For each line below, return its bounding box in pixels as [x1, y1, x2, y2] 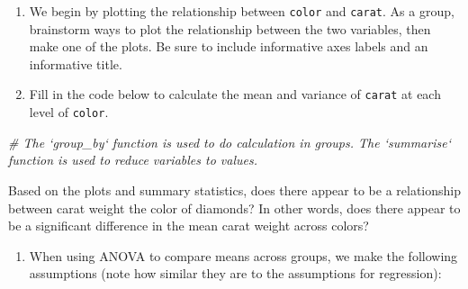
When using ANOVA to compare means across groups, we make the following [29, 246, 458, 265]
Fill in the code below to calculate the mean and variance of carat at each [29, 85, 441, 104]
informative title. [29, 54, 122, 73]
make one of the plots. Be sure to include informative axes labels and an [29, 37, 428, 56]
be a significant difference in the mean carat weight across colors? [8, 216, 369, 235]
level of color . [29, 103, 109, 122]
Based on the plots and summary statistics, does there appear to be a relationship [8, 180, 462, 199]
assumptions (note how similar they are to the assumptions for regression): [29, 264, 442, 283]
